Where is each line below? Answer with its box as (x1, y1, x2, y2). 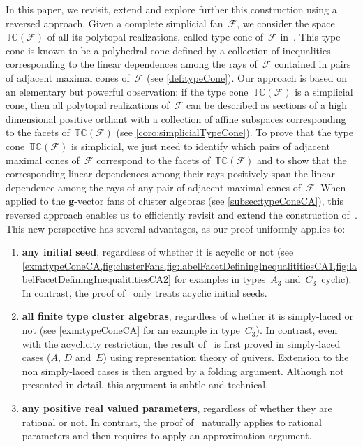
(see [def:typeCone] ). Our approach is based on (147, 70, 348, 85)
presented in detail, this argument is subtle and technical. (22, 377, 269, 392)
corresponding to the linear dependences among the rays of (6, 57, 258, 71)
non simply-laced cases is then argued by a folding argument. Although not (22, 363, 344, 378)
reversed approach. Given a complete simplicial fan (6, 15, 223, 30)
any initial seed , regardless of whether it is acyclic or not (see (22, 244, 294, 259)
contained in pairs (274, 57, 351, 71)
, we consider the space (237, 15, 335, 30)
